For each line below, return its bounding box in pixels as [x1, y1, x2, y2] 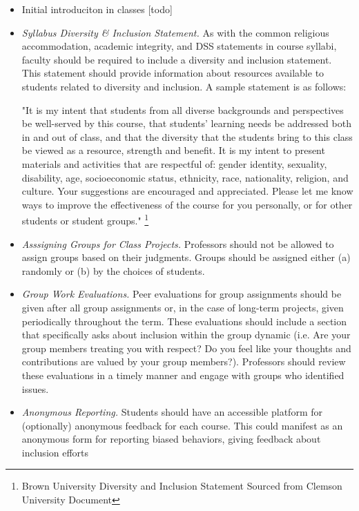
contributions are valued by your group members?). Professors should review [21, 354, 346, 369]
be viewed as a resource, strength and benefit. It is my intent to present [21, 143, 325, 157]
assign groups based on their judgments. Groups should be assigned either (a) [21, 250, 351, 264]
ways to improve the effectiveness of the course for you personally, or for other [21, 197, 353, 211]
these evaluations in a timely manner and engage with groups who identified [21, 367, 345, 382]
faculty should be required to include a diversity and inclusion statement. [21, 52, 332, 66]
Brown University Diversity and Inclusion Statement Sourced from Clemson [21, 479, 342, 493]
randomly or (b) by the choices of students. [21, 263, 205, 278]
